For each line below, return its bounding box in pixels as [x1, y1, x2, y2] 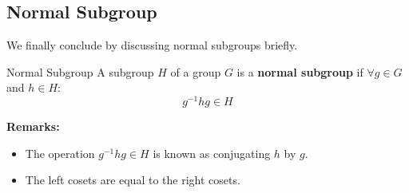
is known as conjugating [153, 144, 271, 161]
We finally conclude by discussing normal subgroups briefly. [6, 37, 298, 53]
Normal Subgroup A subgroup [6, 63, 154, 80]
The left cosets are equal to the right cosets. [25, 171, 240, 188]
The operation [25, 144, 95, 161]
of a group [170, 63, 221, 80]
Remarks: [6, 118, 60, 135]
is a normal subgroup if [236, 63, 363, 80]
